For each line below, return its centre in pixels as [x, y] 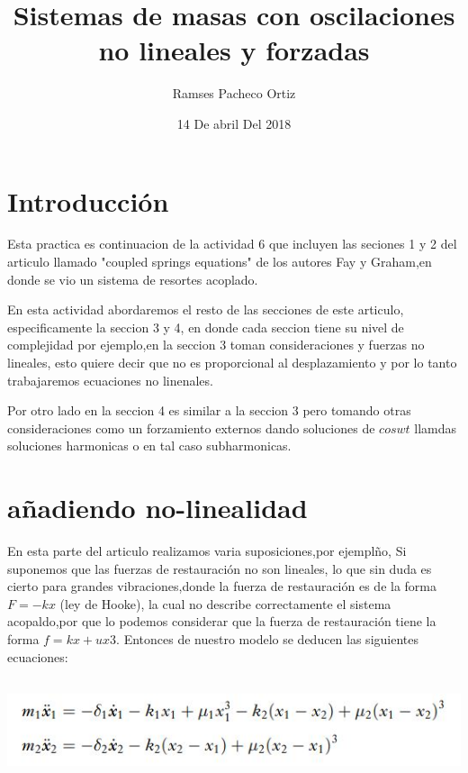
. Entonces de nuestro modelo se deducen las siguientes [267, 639]
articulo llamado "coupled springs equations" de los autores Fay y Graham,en [220, 262]
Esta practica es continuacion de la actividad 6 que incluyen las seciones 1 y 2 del [232, 244]
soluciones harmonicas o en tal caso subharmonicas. [149, 446]
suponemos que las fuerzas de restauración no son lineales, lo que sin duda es [220, 568]
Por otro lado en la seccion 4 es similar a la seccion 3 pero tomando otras [209, 410]
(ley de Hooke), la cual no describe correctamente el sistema [225, 603]
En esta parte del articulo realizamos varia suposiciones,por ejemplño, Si [207, 551]
